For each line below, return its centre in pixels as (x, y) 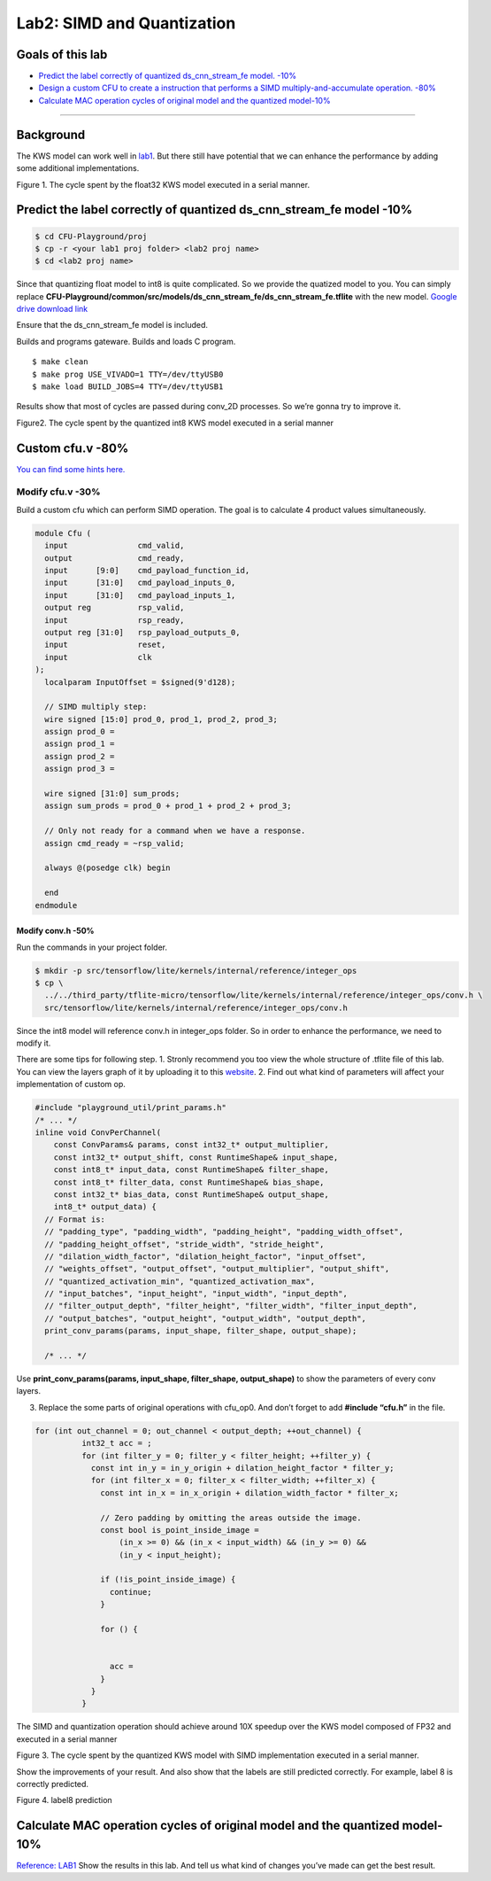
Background (51, 134)
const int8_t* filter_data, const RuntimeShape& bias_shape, (189, 1182)
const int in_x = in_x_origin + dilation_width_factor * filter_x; (250, 1492)
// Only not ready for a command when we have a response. (175, 831)
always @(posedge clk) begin (108, 868)
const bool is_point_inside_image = (180, 1530)
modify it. (34, 1043)
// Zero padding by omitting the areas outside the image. (231, 1518)
